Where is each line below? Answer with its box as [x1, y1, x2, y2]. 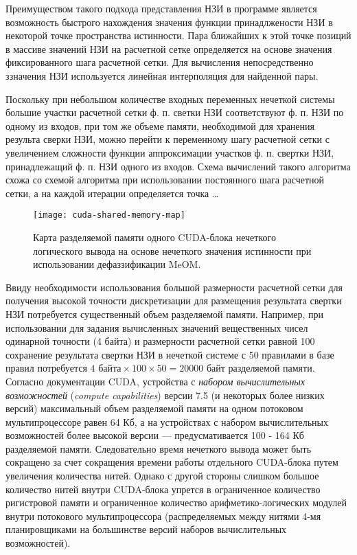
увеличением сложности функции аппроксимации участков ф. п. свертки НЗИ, [5, 145, 334, 159]
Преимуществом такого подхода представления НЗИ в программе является [5, 1, 317, 15]
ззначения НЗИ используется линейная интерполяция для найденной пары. [5, 68, 319, 82]
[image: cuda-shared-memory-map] [33, 210, 185, 220]
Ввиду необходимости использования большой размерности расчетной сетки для [5, 280, 343, 294]
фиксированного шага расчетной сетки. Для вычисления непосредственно [5, 55, 314, 69]
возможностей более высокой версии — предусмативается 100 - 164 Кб [5, 428, 304, 442]
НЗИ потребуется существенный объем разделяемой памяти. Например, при [5, 306, 324, 321]
